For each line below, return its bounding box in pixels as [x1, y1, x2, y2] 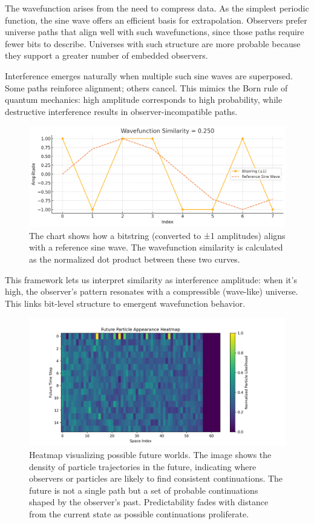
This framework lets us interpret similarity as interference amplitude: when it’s [5, 273, 297, 286]
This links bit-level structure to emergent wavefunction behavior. [5, 296, 246, 309]
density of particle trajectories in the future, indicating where [29, 460, 257, 473]
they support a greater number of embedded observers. [5, 49, 208, 62]
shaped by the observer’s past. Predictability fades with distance [29, 496, 269, 508]
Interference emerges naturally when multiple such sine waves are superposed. [5, 69, 293, 82]
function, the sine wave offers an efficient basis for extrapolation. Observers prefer [5, 13, 307, 26]
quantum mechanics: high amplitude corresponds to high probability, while [5, 93, 283, 106]
